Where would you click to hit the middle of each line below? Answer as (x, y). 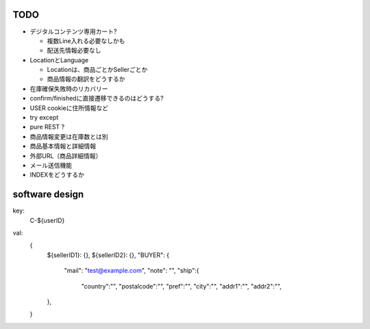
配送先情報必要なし (74, 51)
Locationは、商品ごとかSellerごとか (97, 70)
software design (48, 195)
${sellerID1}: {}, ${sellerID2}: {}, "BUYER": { (108, 255)
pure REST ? (47, 127)
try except (44, 118)
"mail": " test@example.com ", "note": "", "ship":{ (132, 271)
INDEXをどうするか (57, 175)
